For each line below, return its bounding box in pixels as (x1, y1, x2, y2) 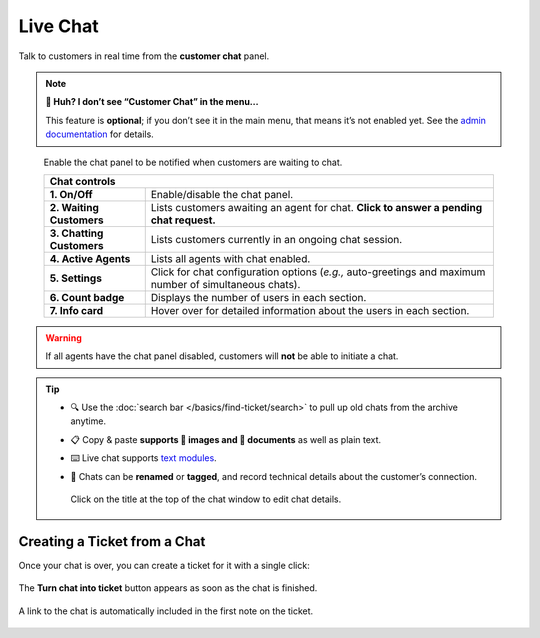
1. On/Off (49, 187, 94, 201)
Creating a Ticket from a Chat (18, 533, 206, 550)
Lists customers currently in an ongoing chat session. (150, 232, 403, 246)
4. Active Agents (49, 251, 131, 265)
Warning (45, 331, 82, 344)
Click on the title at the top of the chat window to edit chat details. (70, 493, 342, 505)
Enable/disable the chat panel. (150, 187, 294, 201)
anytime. (70, 415, 107, 427)
